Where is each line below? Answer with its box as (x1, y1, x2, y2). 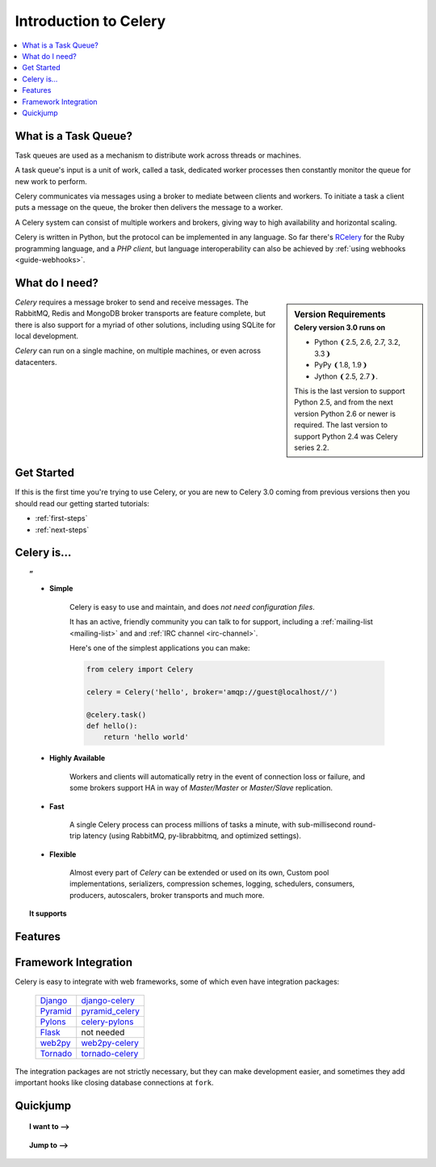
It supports (29, 909, 68, 918)
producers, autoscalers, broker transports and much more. (69, 890, 265, 900)
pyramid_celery (81, 1005, 140, 1017)
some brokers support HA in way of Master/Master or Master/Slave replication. (69, 783, 333, 793)
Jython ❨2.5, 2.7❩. (314, 372, 379, 381)
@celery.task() (86, 710, 147, 719)
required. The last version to (294, 420, 388, 430)
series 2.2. (294, 443, 329, 452)
